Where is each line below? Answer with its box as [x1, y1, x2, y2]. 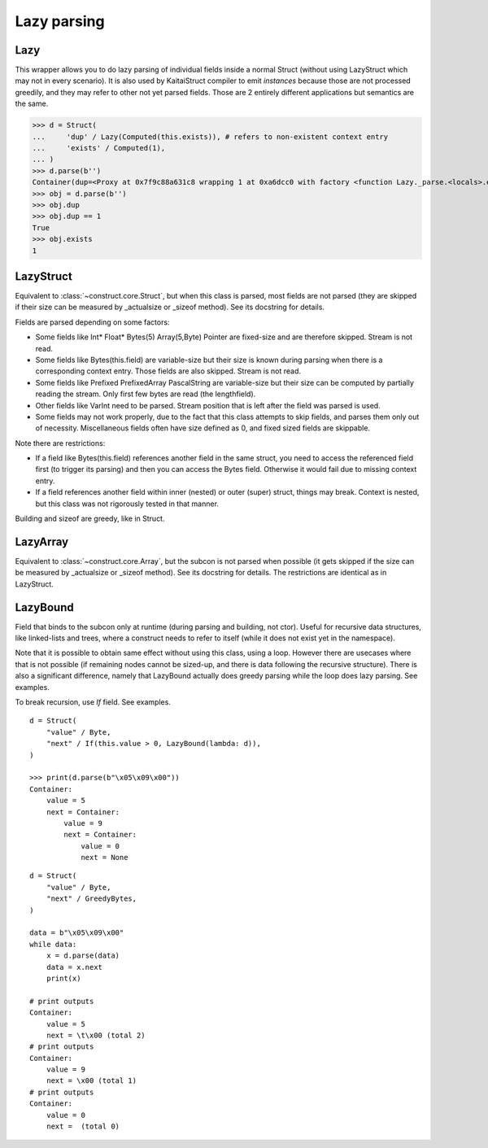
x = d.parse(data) [46, 951, 120, 960]
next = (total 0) [46, 1122, 120, 1131]
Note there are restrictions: [15, 438, 106, 447]
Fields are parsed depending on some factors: [15, 317, 170, 327]
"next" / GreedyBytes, [46, 894, 137, 903]
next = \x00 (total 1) [46, 1076, 137, 1085]
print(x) [46, 973, 81, 983]
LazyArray [15, 535, 69, 548]
